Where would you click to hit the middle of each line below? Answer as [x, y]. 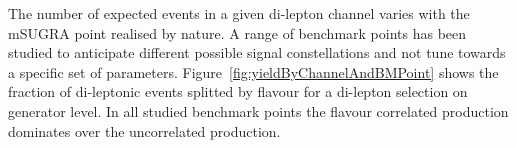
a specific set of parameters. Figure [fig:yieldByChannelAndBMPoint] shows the [253, 71]
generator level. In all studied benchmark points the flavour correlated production [258, 110]
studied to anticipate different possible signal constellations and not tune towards [257, 52]
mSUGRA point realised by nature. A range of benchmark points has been [237, 32]
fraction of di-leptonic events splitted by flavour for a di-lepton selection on [238, 91]
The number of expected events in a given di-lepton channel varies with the [239, 13]
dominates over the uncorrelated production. [144, 130]
